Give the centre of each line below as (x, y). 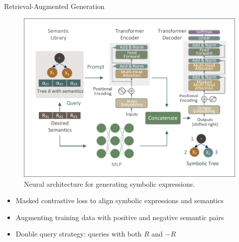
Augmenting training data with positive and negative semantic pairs (120, 217)
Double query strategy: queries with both (79, 234)
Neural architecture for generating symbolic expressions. (110, 183)
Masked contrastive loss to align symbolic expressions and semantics (120, 200)
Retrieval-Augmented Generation (54, 6)
